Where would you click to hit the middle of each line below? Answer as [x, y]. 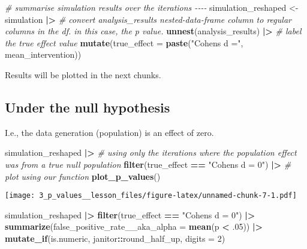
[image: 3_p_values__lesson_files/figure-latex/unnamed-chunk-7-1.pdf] [151, 196]
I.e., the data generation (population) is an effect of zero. [109, 132]
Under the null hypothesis [88, 107]
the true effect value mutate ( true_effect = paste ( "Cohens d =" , [124, 42]
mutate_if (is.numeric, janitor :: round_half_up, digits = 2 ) [115, 238]
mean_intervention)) [43, 54]
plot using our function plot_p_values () [83, 176]
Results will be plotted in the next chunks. [83, 74]
